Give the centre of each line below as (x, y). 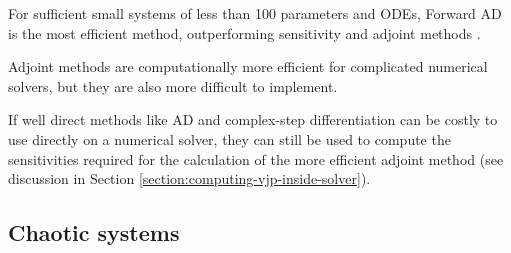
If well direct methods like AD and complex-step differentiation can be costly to (253, 119)
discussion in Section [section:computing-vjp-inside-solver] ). (189, 178)
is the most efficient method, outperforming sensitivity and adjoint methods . (244, 32)
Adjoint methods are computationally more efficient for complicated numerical (248, 66)
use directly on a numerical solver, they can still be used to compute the (229, 138)
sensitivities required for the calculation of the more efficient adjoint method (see (256, 158)
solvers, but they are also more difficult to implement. (173, 85)
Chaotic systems (94, 232)
